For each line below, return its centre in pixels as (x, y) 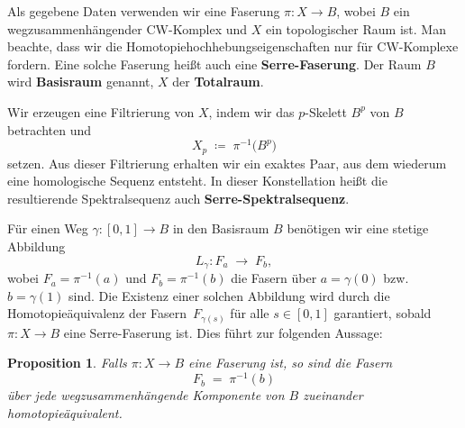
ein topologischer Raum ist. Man (356, 28)
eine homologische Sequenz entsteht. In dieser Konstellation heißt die (197, 181)
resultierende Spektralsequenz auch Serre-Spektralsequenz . (178, 198)
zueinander (333, 395)
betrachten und (50, 129)
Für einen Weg (48, 228)
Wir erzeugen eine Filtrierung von (101, 111)
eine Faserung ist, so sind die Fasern (291, 363)
